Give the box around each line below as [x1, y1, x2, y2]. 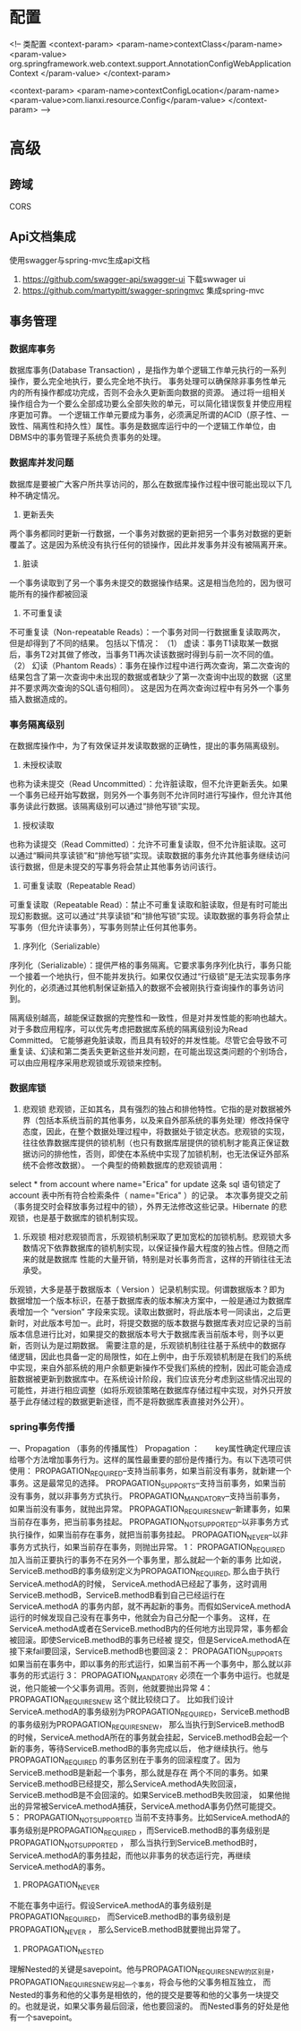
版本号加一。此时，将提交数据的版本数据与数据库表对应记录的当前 [47, 1318, 292, 1329]
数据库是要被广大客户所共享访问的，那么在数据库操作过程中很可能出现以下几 [9, 478, 292, 489]
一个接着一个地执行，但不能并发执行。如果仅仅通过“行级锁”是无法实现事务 [9, 971, 284, 982]
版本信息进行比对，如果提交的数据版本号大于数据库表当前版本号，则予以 [9, 1329, 276, 1339]
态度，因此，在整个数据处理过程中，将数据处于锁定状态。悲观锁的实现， [21, 1126, 289, 1137]
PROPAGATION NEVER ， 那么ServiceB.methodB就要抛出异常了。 [9, 1923, 246, 1937]
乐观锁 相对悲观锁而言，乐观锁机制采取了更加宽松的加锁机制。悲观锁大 [21, 1232, 284, 1243]
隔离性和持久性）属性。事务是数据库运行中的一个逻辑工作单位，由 [32, 421, 276, 432]
